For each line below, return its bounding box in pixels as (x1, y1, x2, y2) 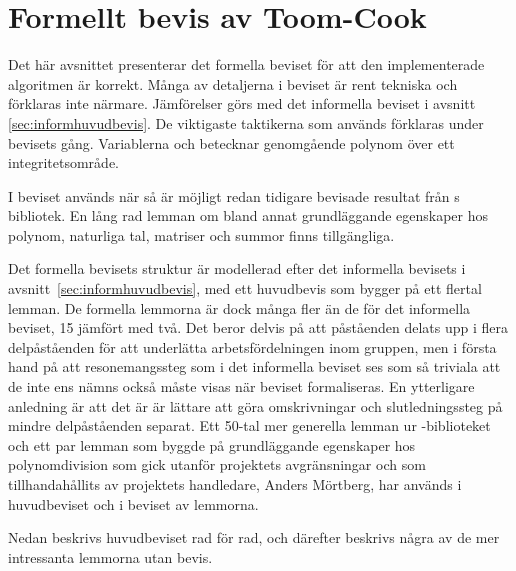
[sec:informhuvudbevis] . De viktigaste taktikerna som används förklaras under (8, 112, 484, 133)
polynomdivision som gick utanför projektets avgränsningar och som (8, 454, 426, 475)
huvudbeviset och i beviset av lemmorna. (8, 493, 259, 514)
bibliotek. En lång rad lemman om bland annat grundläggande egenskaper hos (8, 205, 489, 226)
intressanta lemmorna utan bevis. (8, 546, 213, 567)
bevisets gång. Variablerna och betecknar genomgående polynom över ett (8, 132, 455, 153)
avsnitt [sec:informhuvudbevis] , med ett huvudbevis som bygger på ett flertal (8, 278, 482, 299)
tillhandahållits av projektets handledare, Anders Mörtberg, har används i (8, 474, 462, 494)
